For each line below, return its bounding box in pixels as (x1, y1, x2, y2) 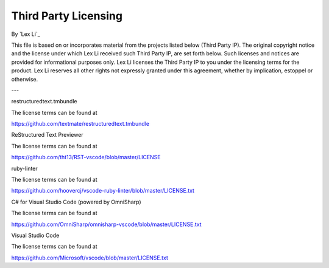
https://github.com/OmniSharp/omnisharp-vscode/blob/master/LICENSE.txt (11, 221, 202, 228)
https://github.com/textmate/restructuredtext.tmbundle (11, 120, 149, 128)
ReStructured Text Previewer (11, 131, 83, 139)
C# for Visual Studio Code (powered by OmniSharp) (11, 198, 141, 205)
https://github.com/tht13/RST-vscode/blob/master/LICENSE (11, 154, 161, 161)
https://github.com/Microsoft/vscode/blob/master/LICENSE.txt (11, 254, 169, 261)
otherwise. (11, 75, 38, 83)
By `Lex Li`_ (11, 30, 41, 38)
